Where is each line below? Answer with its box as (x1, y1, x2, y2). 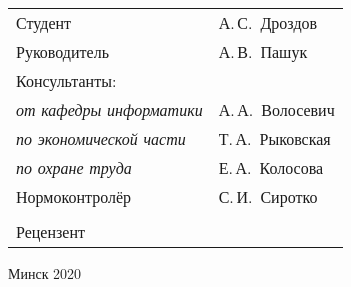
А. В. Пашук (218, 40, 308, 63)
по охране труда (16, 156, 132, 179)
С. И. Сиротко (218, 185, 318, 208)
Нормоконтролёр (16, 185, 132, 208)
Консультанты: (16, 69, 117, 92)
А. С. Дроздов (218, 11, 318, 34)
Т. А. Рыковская (218, 127, 331, 150)
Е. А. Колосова (218, 156, 324, 179)
